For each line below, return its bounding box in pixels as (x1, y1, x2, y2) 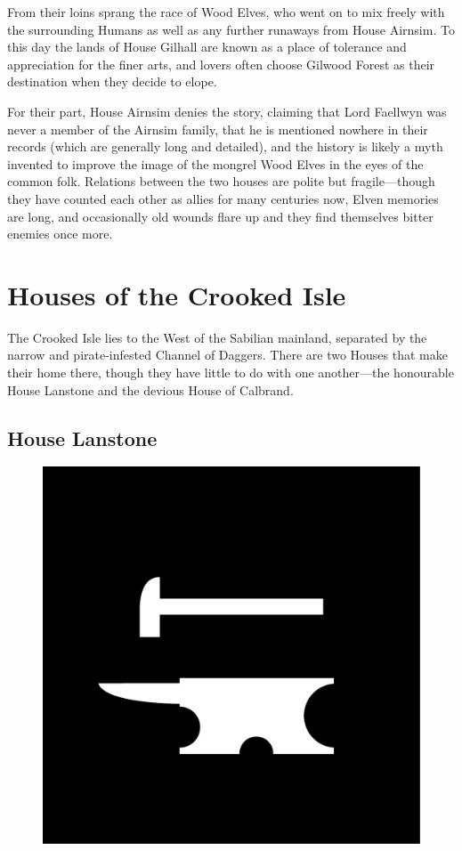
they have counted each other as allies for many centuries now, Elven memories (7, 189, 439, 207)
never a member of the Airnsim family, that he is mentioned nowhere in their (7, 119, 428, 138)
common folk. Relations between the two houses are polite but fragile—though (7, 172, 435, 190)
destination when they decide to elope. (7, 72, 217, 91)
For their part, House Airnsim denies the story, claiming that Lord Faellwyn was (7, 101, 447, 120)
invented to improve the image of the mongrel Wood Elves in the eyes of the (7, 154, 424, 173)
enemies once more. (7, 224, 113, 243)
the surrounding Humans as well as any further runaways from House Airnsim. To (7, 20, 455, 38)
